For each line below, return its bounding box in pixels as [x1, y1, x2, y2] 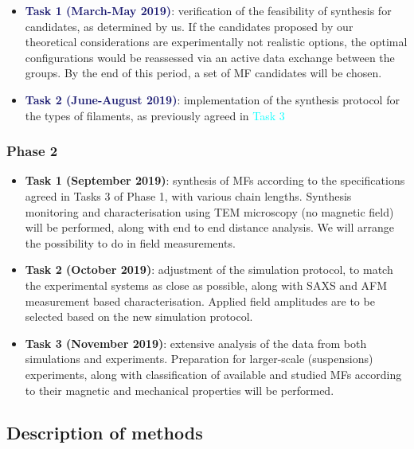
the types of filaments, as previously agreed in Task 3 [25, 107, 285, 123]
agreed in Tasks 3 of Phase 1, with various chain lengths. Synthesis [25, 187, 352, 204]
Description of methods [6, 420, 203, 445]
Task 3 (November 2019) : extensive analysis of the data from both [25, 334, 367, 351]
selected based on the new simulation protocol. [25, 308, 253, 325]
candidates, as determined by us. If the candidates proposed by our [25, 18, 353, 34]
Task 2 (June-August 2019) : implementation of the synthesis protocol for [25, 91, 400, 107]
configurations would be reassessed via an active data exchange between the [25, 49, 395, 65]
